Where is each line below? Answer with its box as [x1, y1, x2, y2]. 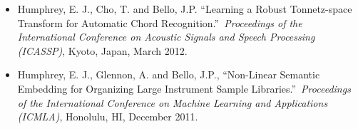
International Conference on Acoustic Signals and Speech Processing [17, 29, 315, 44]
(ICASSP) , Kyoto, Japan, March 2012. [17, 43, 188, 58]
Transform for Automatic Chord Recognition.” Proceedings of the [17, 15, 302, 30]
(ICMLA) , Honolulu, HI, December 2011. [17, 109, 198, 124]
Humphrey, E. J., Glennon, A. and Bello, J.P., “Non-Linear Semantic [17, 67, 320, 82]
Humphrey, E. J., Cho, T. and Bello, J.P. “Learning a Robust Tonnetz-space [17, 1, 352, 16]
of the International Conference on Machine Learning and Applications [17, 95, 328, 110]
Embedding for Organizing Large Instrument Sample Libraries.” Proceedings [17, 81, 351, 96]
